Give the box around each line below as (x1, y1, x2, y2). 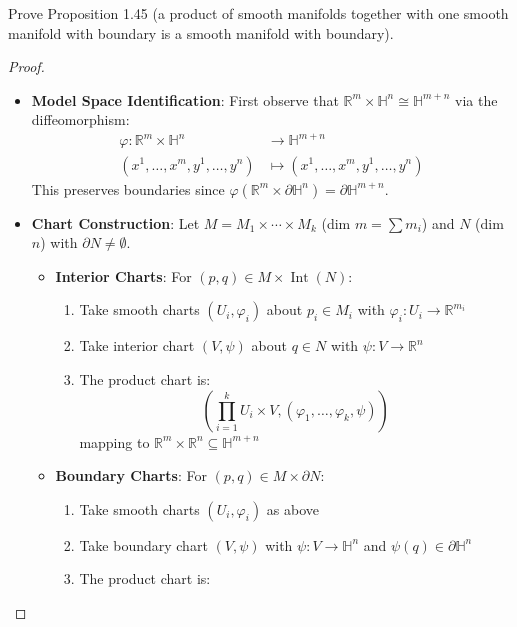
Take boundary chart (79, 534, 208, 555)
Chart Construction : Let (31, 212, 200, 233)
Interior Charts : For (55, 265, 192, 286)
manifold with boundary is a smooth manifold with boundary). (8, 22, 394, 43)
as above (266, 498, 320, 519)
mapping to (79, 431, 150, 452)
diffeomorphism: (31, 109, 130, 130)
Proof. (8, 56, 45, 77)
